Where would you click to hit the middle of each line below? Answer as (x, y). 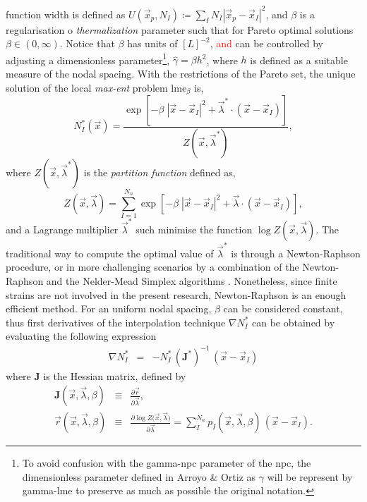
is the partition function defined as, (160, 172)
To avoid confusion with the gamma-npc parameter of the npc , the (167, 463)
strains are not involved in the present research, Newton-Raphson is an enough (176, 294)
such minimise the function (194, 229)
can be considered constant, (283, 308)
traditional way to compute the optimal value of (110, 253)
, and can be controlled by (266, 43)
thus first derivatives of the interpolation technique (116, 322)
